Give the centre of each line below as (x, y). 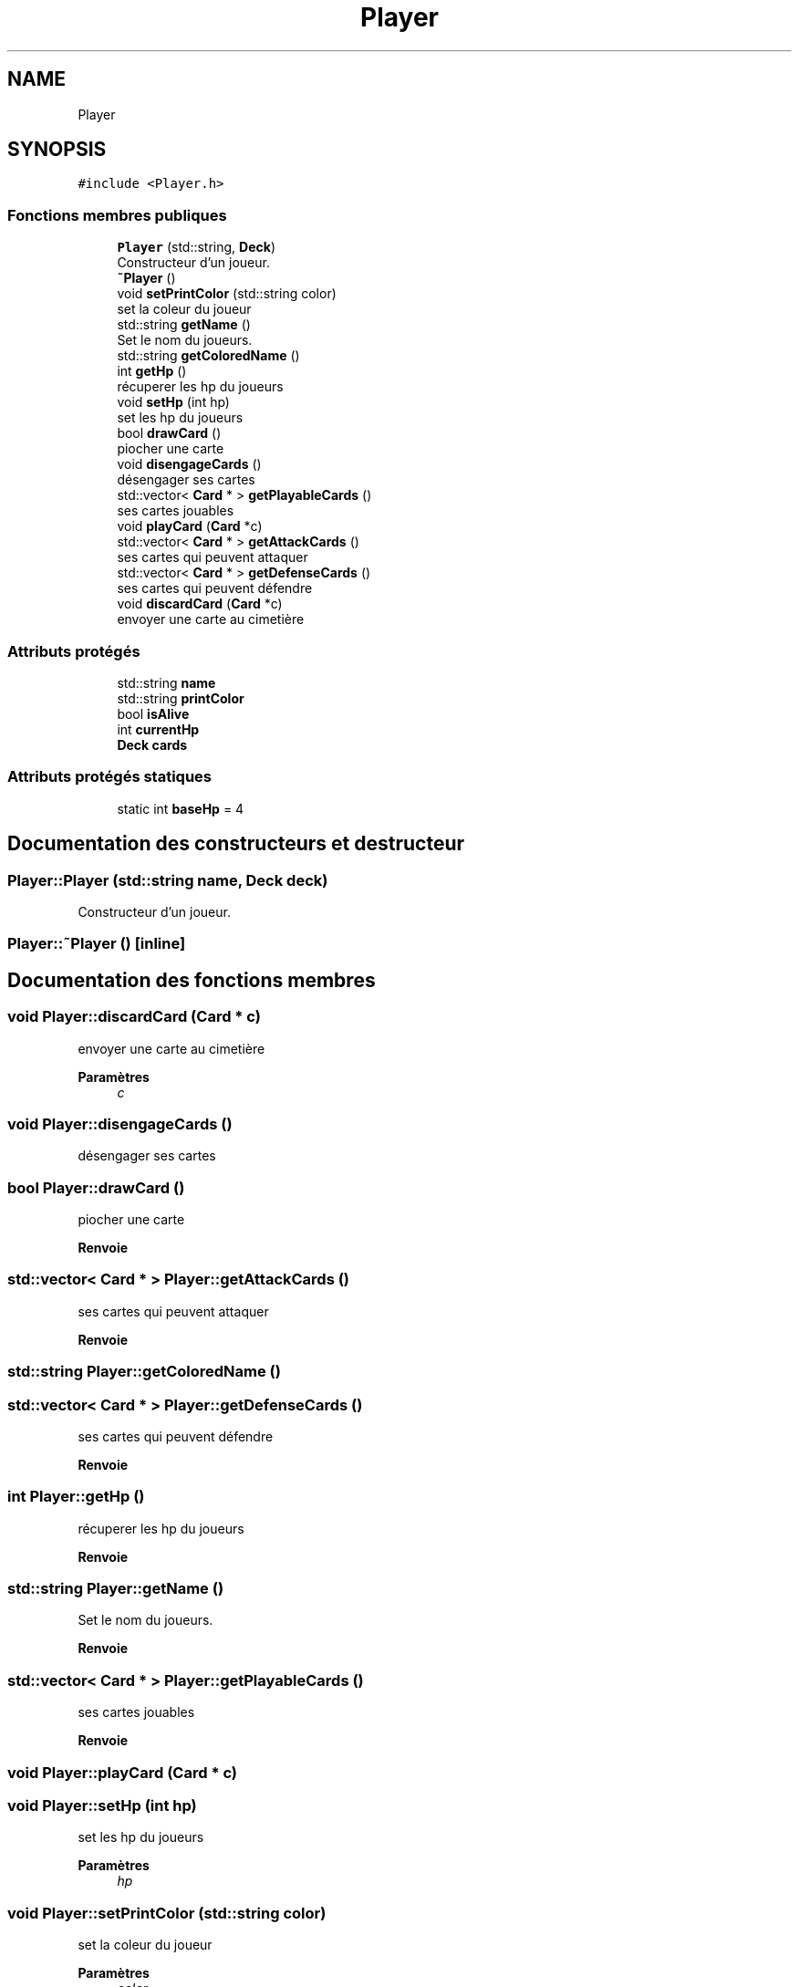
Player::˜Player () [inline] (97, 944)
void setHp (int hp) (173, 402)
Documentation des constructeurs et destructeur (236, 844)
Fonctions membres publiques (117, 215)
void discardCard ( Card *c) (200, 604)
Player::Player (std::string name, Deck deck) (168, 880)
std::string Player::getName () (116, 1588)
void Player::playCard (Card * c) (122, 1772)
